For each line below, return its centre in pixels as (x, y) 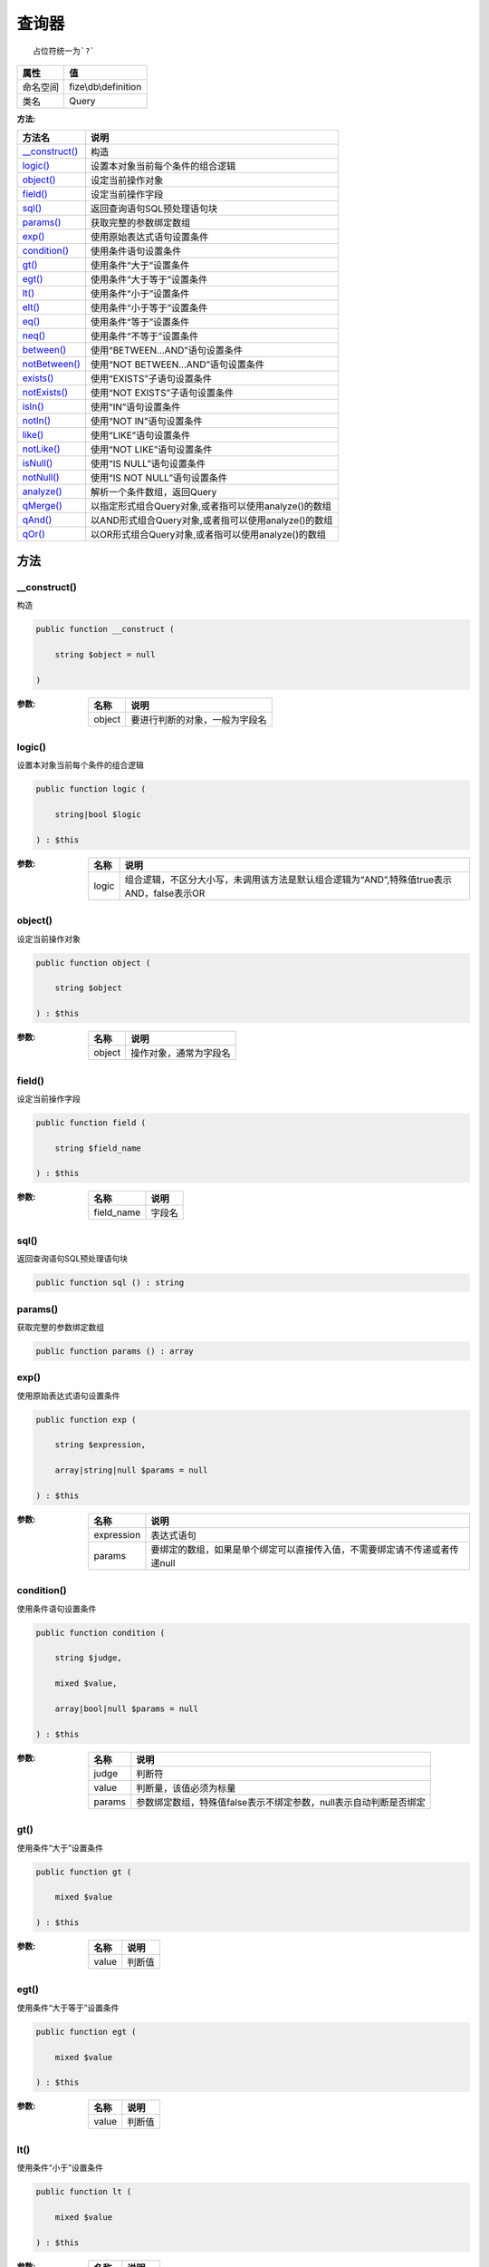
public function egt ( (86, 2032)
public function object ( (93, 963)
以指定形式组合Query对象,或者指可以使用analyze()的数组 (211, 506)
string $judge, (88, 1658)
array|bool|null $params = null (127, 1709)
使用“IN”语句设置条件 (136, 407)
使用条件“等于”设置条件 (140, 322)
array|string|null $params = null (131, 1470)
